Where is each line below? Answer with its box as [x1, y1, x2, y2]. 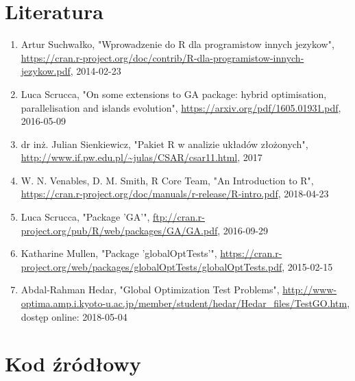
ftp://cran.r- [153, 210, 205, 224]
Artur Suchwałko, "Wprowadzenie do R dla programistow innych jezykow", [21, 37, 334, 51]
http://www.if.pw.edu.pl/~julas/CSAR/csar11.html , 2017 [21, 150, 262, 164]
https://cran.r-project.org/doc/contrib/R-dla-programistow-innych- [21, 50, 304, 64]
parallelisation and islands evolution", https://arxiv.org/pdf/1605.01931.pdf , [21, 100, 341, 114]
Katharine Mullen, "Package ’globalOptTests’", [21, 246, 217, 260]
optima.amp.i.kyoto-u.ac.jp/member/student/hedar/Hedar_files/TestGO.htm [21, 296, 347, 310]
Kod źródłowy [5, 349, 141, 378]
